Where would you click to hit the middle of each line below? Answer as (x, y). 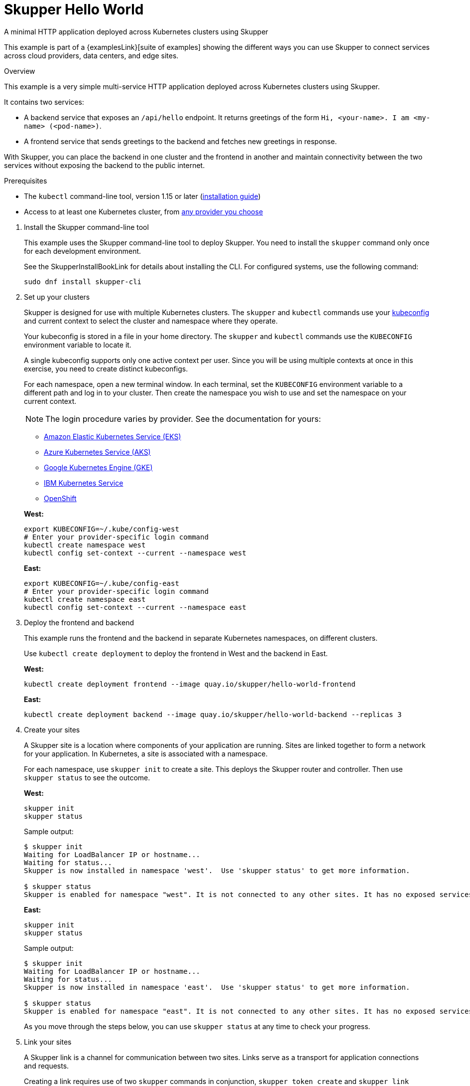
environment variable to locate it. (78, 345)
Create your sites (52, 729)
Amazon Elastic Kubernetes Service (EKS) (113, 436)
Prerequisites (26, 181)
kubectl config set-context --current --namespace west (135, 553)
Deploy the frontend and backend (79, 622)
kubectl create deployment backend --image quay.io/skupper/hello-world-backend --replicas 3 (213, 714)
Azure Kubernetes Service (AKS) (97, 452)
